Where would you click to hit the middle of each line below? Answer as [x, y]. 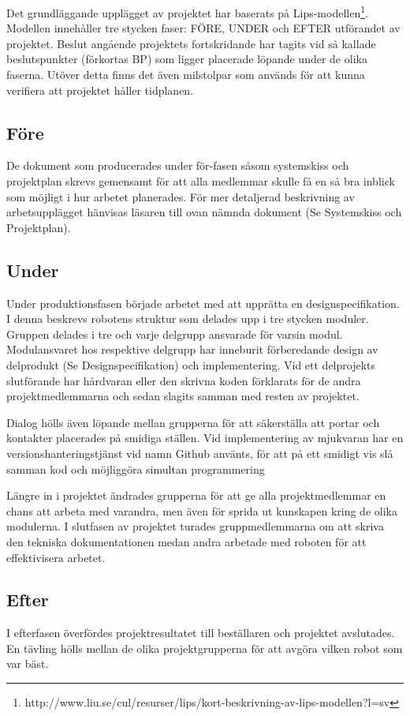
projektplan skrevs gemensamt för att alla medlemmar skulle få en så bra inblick [201, 181]
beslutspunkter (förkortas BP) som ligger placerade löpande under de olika [187, 59]
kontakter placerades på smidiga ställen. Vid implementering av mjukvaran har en [205, 438]
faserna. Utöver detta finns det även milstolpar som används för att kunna [186, 75]
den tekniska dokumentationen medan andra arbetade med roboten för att [186, 541]
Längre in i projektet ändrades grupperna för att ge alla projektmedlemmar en [196, 495]
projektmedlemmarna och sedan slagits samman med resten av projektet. [183, 396]
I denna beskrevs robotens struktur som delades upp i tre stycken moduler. [188, 319]
